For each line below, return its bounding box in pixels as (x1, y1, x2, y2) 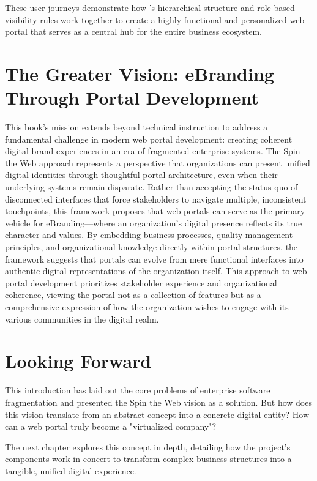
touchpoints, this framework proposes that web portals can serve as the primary (5, 204, 305, 217)
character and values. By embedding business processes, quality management (5, 228, 293, 241)
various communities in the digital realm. (5, 312, 159, 325)
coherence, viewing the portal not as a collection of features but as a (5, 288, 261, 301)
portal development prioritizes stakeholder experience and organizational (5, 276, 277, 289)
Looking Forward (5, 348, 152, 373)
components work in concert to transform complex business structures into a (5, 452, 292, 465)
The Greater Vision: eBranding (5, 61, 274, 86)
